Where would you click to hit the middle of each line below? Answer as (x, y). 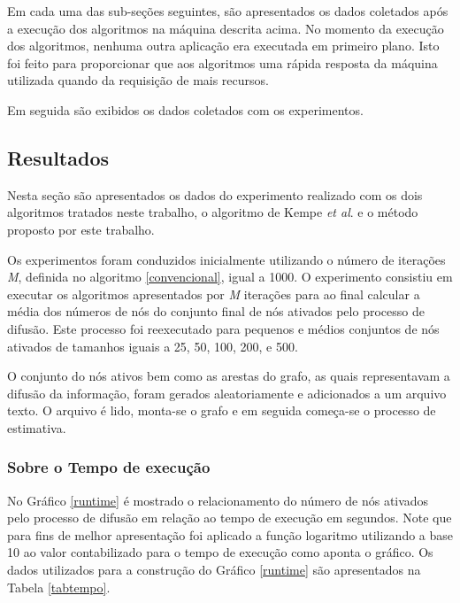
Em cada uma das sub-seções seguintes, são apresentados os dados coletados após (228, 11)
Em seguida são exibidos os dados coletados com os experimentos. (185, 109)
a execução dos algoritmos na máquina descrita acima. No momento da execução (226, 28)
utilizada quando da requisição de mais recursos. (138, 80)
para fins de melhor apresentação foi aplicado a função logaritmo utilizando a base (230, 534)
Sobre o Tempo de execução (109, 467)
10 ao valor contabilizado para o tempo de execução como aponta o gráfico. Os (220, 552)
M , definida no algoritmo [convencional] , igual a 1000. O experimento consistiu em (230, 277)
